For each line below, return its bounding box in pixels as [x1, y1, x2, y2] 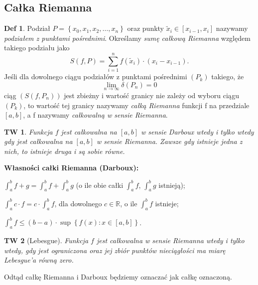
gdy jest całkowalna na [4, 136, 73, 146]
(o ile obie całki [76, 179, 124, 190]
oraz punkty [127, 23, 164, 33]
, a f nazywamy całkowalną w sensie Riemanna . [23, 110, 168, 120]
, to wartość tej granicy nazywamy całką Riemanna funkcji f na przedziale [23, 100, 250, 110]
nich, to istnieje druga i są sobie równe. [4, 145, 125, 156]
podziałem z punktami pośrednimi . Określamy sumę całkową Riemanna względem [4, 32, 251, 43]
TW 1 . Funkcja [4, 126, 53, 137]
